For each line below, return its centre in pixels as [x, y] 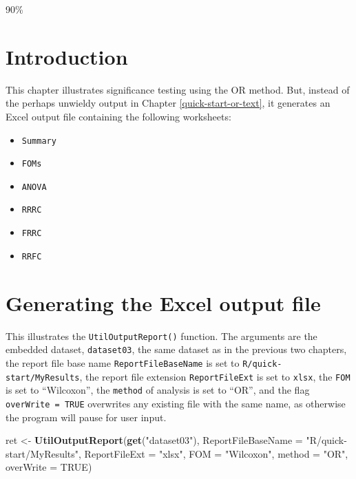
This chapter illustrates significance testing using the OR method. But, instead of [178, 89]
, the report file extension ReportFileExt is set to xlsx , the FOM [215, 376]
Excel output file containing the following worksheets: [118, 116]
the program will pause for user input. [86, 417]
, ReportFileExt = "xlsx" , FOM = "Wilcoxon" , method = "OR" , [213, 453]
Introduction [67, 56]
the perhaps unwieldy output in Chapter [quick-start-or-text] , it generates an [168, 103]
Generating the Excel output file [163, 302]
